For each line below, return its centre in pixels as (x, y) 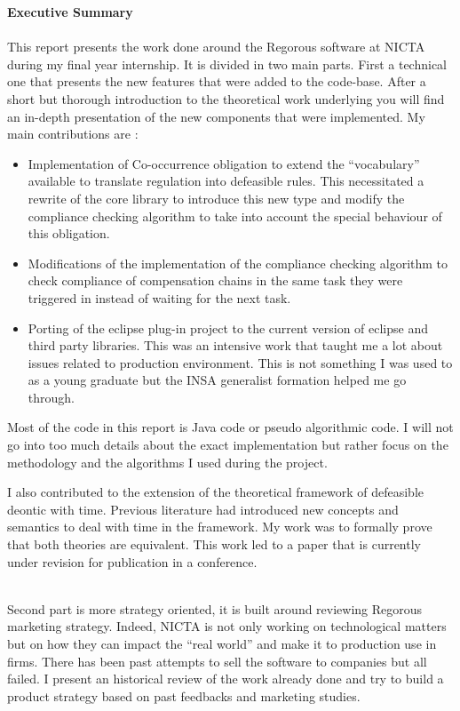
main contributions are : (73, 134)
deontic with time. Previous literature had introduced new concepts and (203, 509)
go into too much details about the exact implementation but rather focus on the (228, 445)
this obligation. (69, 233)
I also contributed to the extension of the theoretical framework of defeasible (215, 492)
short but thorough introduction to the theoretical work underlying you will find (226, 98)
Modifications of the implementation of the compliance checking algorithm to (238, 263)
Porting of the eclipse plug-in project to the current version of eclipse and (228, 328)
